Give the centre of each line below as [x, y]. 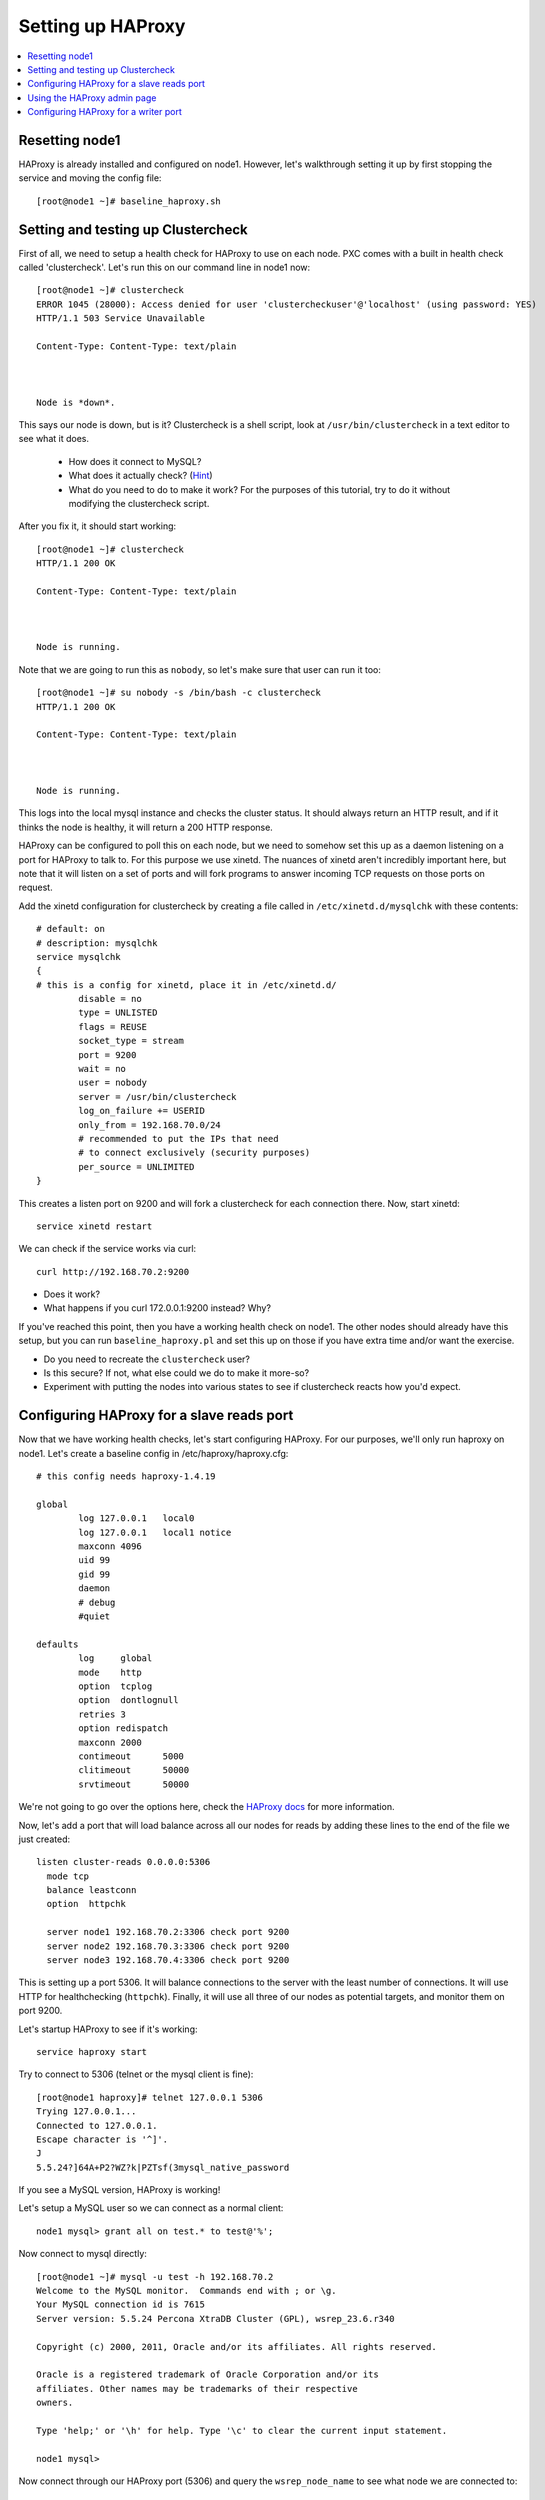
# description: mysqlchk [97, 943]
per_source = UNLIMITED [136, 1166]
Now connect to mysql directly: [82, 2254]
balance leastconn [91, 1890]
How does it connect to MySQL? [135, 461]
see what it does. [54, 439]
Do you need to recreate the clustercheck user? [146, 1359]
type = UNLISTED [118, 1013]
